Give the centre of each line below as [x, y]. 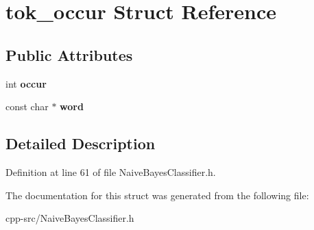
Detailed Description [81, 143]
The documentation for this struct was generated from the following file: [157, 195]
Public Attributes [69, 54]
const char [27, 106]
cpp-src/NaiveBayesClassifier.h [70, 218]
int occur [26, 83]
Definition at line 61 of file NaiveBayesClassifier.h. [111, 171]
